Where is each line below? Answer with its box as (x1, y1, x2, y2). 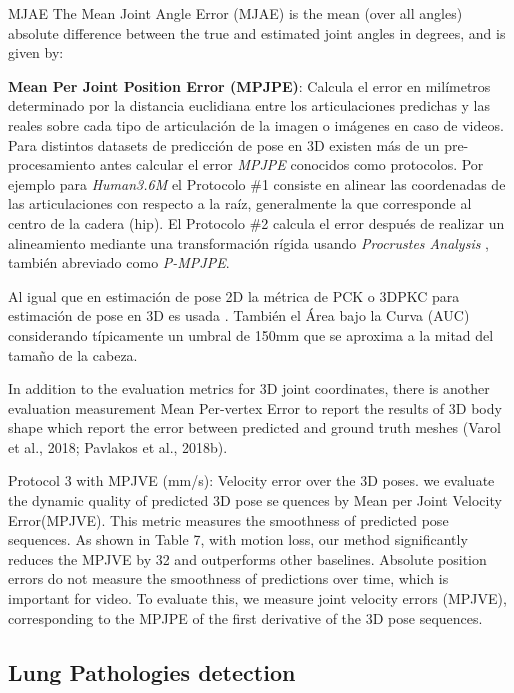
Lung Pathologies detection (8, 656, 296, 687)
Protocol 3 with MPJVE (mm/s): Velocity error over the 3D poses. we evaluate (8, 470, 495, 491)
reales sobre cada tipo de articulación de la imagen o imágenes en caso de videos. (8, 114, 504, 135)
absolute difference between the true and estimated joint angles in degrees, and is (8, 22, 506, 43)
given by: (8, 42, 64, 63)
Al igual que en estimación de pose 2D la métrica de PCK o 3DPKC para (8, 285, 460, 306)
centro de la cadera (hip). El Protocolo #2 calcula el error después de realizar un (8, 212, 505, 233)
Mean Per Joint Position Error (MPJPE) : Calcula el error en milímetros (8, 75, 491, 96)
